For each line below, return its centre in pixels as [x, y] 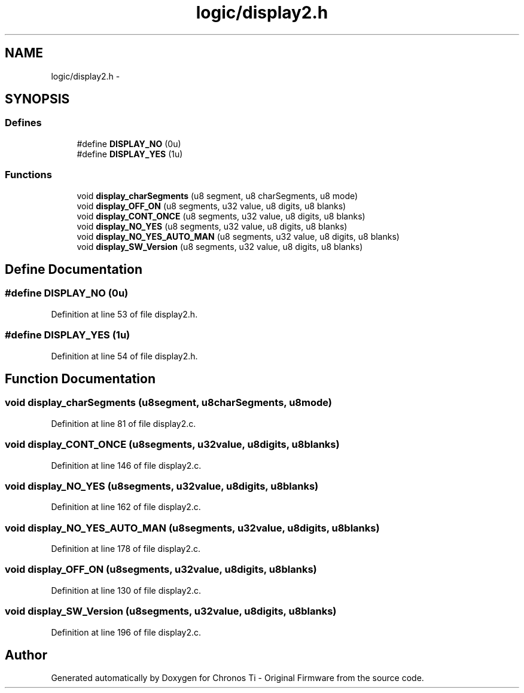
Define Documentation [74, 269]
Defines [23, 123]
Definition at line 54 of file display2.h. [124, 356]
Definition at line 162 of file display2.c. [126, 507]
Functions [28, 175]
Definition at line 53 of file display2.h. [124, 314]
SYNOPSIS [37, 99]
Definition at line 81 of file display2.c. [124, 423]
